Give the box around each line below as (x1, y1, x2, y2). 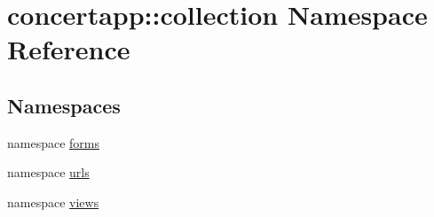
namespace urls (7, 163, 90, 182)
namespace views (7, 192, 99, 211)
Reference (7, 31, 130, 67)
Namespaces (7, 91, 121, 119)
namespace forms (7, 133, 100, 151)
